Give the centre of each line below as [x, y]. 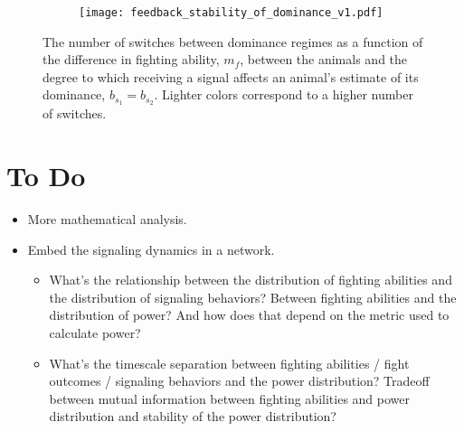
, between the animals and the [324, 59]
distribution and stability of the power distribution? [193, 416]
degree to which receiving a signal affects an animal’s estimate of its [231, 76]
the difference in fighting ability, [131, 59]
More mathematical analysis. [107, 219]
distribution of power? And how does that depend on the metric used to [249, 315]
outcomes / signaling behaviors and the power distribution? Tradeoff [239, 381]
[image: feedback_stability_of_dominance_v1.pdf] [231, 13]
